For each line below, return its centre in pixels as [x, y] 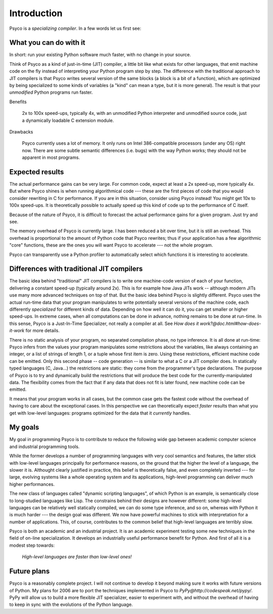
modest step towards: [32, 545]
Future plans [30, 571]
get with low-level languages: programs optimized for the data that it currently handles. [100, 413]
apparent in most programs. [51, 157]
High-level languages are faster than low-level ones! [77, 557]
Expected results [37, 172]
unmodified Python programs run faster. [51, 92]
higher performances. [32, 484]
